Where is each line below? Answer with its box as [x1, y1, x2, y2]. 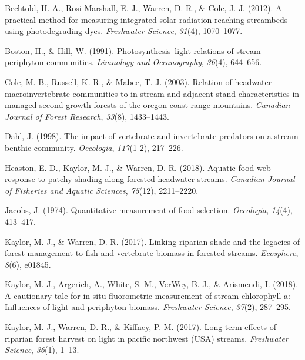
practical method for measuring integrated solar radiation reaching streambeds [5, 13, 288, 25]
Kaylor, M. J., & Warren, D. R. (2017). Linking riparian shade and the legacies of [5, 235, 300, 247]
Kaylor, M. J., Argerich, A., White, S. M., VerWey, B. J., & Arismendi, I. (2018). [5, 278, 299, 290]
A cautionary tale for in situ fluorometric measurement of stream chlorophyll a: [5, 289, 290, 301]
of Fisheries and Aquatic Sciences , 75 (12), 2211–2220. [5, 184, 199, 196]
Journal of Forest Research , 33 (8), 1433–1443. [5, 110, 169, 122]
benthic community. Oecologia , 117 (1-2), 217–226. [5, 141, 183, 153]
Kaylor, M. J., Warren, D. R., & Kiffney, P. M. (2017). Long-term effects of [5, 321, 277, 333]
